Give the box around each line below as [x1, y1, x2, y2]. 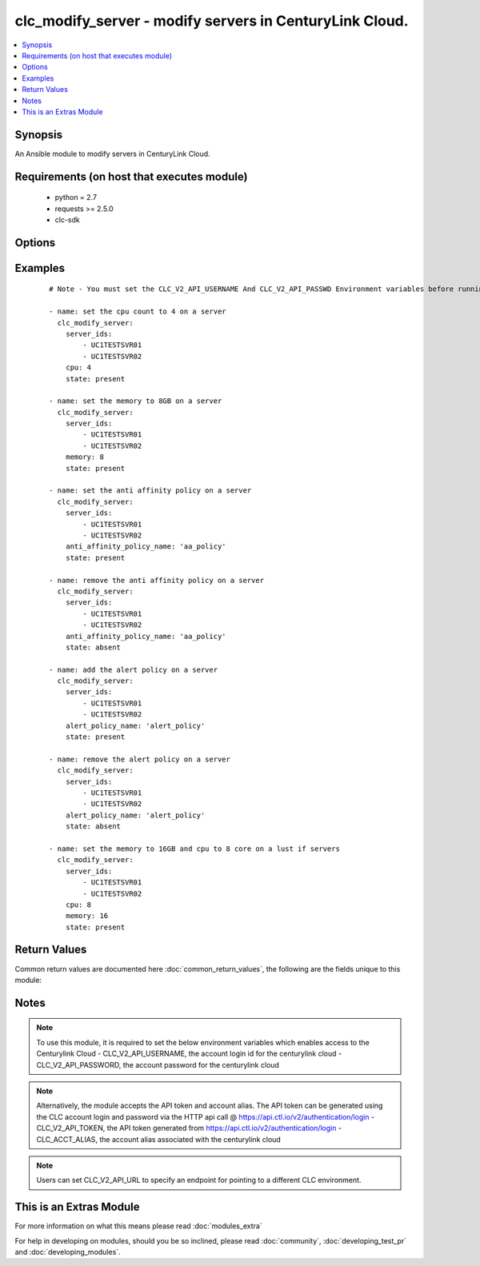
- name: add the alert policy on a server [49, 665, 218, 674]
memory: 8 [65, 453, 104, 461]
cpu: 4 [65, 363, 92, 372]
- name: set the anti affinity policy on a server [49, 486, 252, 495]
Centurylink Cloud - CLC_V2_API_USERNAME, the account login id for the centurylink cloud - [36, 1048, 342, 1059]
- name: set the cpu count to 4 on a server [49, 307, 227, 316]
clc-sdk [54, 214, 80, 224]
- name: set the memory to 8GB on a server [49, 397, 222, 405]
